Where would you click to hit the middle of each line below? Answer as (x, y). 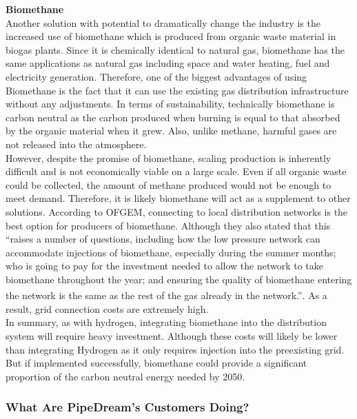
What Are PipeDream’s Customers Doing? (127, 407)
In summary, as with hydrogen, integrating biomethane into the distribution (166, 322)
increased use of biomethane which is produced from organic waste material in (171, 36)
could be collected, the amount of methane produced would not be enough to (169, 184)
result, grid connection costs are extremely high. (107, 308)
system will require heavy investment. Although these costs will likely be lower (172, 335)
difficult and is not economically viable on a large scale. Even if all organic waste (176, 171)
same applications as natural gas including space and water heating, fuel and (168, 63)
